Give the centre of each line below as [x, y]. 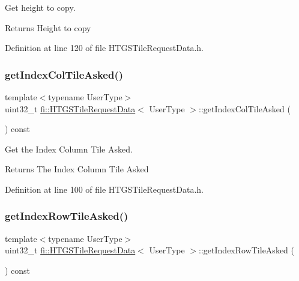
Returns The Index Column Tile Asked [77, 169]
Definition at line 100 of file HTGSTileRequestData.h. [104, 189]
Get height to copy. [40, 7]
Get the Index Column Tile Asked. [69, 149]
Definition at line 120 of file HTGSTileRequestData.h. [104, 48]
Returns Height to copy [48, 27]
